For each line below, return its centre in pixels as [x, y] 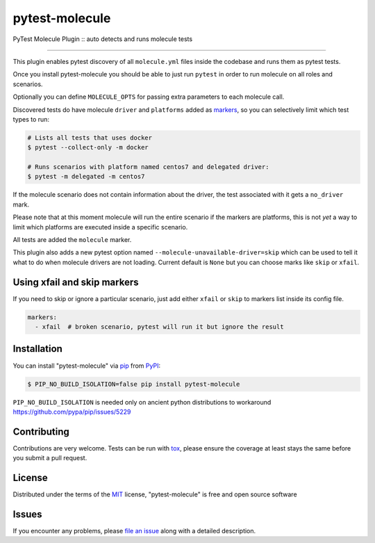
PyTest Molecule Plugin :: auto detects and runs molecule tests [103, 39]
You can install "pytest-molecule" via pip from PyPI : [87, 366]
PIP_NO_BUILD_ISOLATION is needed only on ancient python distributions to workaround [142, 402]
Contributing [41, 431]
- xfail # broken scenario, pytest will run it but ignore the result [159, 327]
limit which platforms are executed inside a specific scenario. [100, 227]
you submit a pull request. [50, 458]
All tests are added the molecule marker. [72, 239]
